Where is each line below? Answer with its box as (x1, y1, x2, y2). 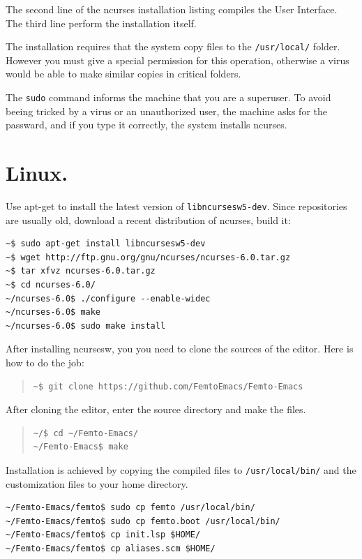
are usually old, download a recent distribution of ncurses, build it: (6, 212, 291, 227)
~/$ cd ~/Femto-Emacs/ (33, 428, 139, 438)
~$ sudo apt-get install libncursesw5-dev (6, 239, 206, 249)
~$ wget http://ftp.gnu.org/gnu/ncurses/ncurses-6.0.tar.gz (6, 252, 291, 262)
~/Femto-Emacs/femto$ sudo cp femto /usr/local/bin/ (6, 502, 255, 513)
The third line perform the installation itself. (6, 15, 197, 30)
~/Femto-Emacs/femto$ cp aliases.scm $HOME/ (6, 544, 216, 553)
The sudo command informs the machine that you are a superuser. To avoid (6, 90, 331, 105)
